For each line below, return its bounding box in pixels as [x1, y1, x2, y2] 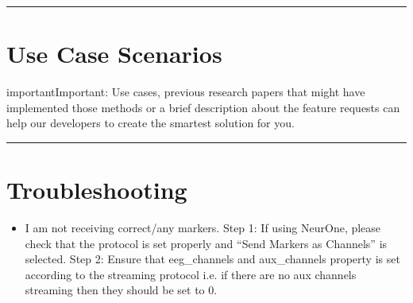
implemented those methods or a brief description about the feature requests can [6, 99, 400, 115]
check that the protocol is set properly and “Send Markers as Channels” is [25, 235, 388, 251]
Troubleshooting [6, 173, 187, 206]
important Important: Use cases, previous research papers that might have [6, 84, 365, 100]
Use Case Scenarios [6, 37, 222, 70]
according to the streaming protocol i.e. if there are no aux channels [25, 266, 357, 282]
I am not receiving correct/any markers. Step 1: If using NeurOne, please [25, 219, 381, 236]
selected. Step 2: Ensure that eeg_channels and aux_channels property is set [25, 251, 400, 267]
